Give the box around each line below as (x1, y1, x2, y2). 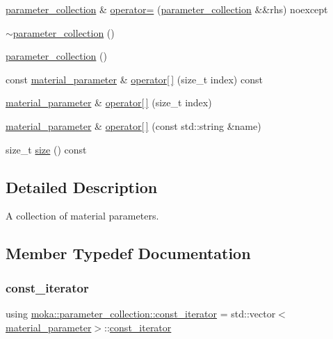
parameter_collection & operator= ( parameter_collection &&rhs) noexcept (6, 2, 328, 16)
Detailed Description (6, 176, 158, 197)
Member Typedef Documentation (6, 242, 251, 264)
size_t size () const (6, 142, 87, 156)
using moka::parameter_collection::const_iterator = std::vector (6, 306, 276, 320)
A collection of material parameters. (6, 208, 159, 223)
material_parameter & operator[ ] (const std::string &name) (6, 118, 261, 133)
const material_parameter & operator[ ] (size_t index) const (6, 72, 263, 86)
